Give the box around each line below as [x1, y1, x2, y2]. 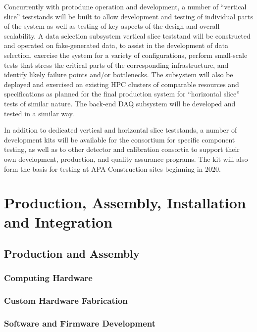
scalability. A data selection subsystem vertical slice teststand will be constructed [4, 30, 251, 41]
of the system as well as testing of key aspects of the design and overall [4, 21, 220, 31]
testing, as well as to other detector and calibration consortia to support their [4, 144, 240, 154]
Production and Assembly [4, 246, 140, 261]
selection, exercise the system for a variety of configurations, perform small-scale [4, 49, 248, 60]
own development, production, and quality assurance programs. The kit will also [4, 153, 248, 164]
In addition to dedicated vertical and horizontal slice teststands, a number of [4, 125, 237, 135]
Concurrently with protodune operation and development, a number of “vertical [4, 1, 247, 11]
